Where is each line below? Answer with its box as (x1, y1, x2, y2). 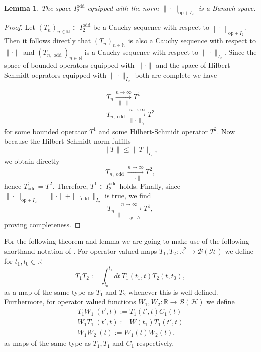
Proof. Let (4, 22, 35, 32)
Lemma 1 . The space (4, 3, 71, 13)
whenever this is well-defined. (128, 286, 218, 297)
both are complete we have (135, 69, 217, 80)
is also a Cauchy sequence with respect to (128, 35, 256, 46)
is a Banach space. (198, 3, 256, 13)
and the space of (156, 60, 206, 70)
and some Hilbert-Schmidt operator (98, 126, 208, 136)
